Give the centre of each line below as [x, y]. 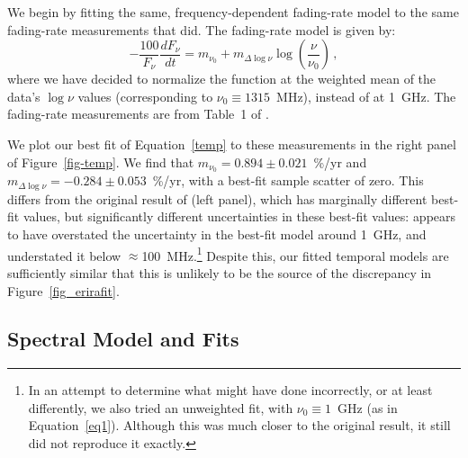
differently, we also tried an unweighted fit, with [161, 407]
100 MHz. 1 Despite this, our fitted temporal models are [295, 254]
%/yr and [340, 162]
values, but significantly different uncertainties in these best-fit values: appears [239, 216]
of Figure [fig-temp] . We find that [101, 162]
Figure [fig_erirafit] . [63, 290]
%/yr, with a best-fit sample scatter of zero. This [288, 180]
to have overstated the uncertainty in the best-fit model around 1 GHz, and [217, 234]
